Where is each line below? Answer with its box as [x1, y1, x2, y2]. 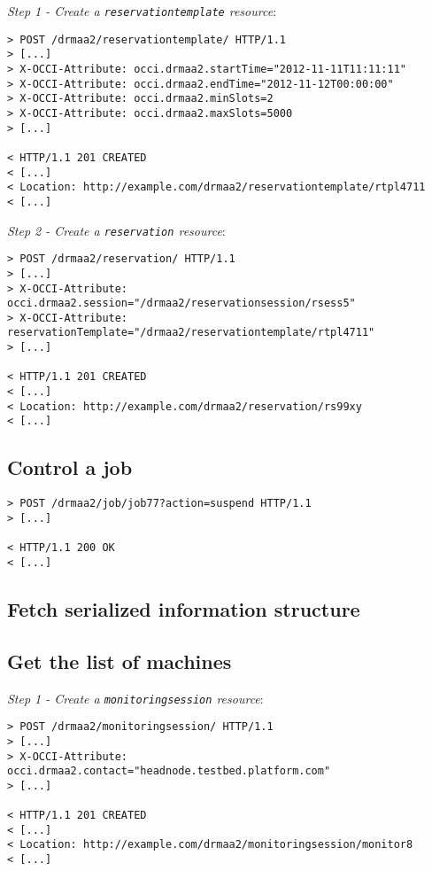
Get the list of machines [7, 647, 232, 674]
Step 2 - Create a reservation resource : [7, 221, 226, 239]
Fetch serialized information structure [7, 595, 360, 622]
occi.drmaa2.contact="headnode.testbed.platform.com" [7, 765, 331, 778]
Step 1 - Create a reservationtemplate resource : [7, 2, 277, 19]
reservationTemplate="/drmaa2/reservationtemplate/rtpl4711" [7, 326, 375, 339]
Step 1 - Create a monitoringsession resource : [7, 688, 264, 707]
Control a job [7, 454, 133, 481]
